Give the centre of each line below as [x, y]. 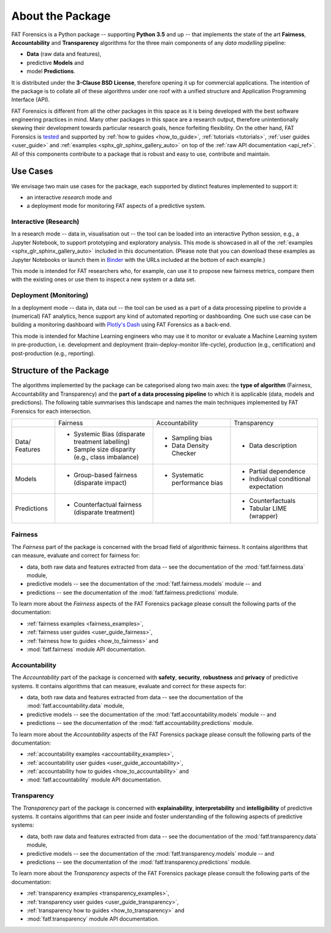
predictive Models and [55, 63]
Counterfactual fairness [108, 504]
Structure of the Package [60, 371]
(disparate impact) [100, 483]
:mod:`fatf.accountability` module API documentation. [94, 780]
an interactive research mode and [69, 197]
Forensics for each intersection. [51, 411]
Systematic [188, 475]
